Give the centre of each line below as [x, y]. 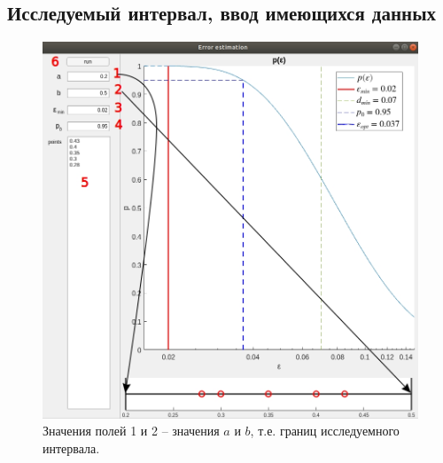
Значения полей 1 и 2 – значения [131, 431]
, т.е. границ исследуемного [325, 431]
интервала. [71, 447]
